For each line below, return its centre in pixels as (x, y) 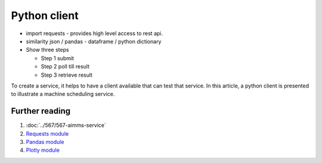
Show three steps (47, 50)
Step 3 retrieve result (66, 75)
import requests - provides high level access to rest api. (95, 33)
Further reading (41, 111)
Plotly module (43, 150)
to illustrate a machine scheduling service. (63, 94)
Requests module (47, 133)
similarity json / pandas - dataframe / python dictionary (94, 41)
